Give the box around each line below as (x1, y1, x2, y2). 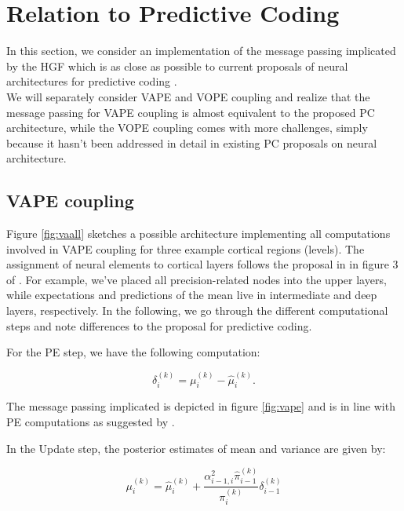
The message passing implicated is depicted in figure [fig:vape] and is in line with (6, 398, 395, 414)
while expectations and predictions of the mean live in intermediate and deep (6, 287, 377, 303)
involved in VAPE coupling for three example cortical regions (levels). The (6, 240, 365, 257)
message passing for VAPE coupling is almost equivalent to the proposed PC (6, 104, 375, 120)
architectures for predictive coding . (6, 73, 177, 89)
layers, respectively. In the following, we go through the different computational (6, 302, 388, 319)
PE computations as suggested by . (6, 414, 175, 430)
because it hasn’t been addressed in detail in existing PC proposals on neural (6, 134, 377, 151)
